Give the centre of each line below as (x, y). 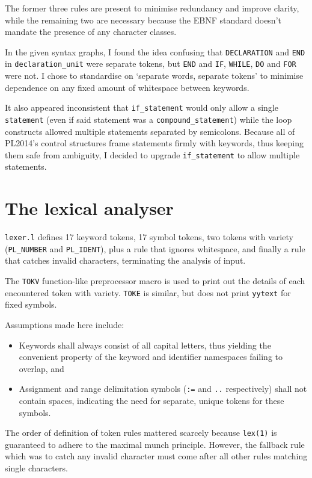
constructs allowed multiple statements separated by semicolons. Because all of (150, 131)
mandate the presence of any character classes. (91, 32)
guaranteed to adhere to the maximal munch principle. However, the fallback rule (155, 444)
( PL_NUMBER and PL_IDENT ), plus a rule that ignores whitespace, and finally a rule (155, 248)
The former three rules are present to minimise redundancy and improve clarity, (152, 8)
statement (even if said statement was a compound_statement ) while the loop (148, 119)
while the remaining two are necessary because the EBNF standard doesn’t (143, 20)
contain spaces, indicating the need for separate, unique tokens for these (151, 400)
